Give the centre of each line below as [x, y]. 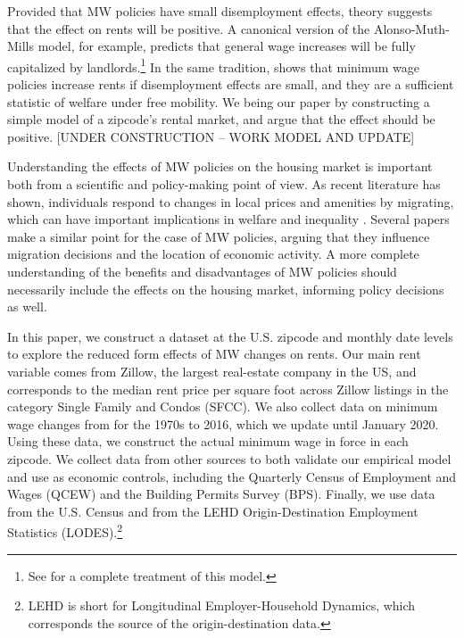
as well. [27, 307]
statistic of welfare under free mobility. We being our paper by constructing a [219, 101]
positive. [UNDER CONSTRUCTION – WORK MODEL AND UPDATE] [211, 136]
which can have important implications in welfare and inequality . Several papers [228, 219]
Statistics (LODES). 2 [65, 530]
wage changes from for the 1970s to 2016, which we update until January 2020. [223, 423]
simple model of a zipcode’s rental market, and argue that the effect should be [221, 119]
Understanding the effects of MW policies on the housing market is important [220, 166]
